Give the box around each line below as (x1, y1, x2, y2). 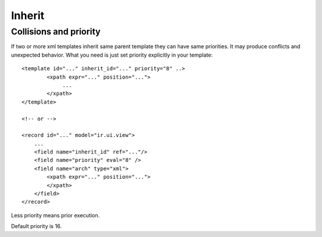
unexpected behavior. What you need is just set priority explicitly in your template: (11, 51, 213, 58)
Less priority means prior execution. (11, 211, 100, 219)
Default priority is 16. (11, 223, 62, 230)
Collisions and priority (11, 26, 101, 37)
